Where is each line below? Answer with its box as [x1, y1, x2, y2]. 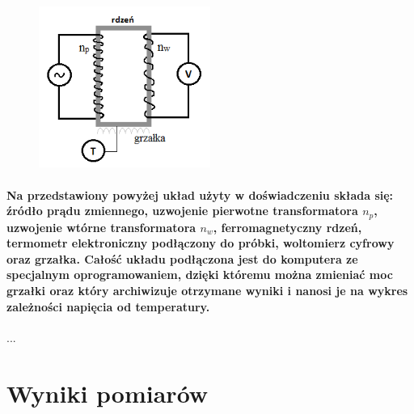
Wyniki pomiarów [6, 376, 209, 409]
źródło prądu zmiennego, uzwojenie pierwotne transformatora [6, 202, 358, 219]
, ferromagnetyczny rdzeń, [213, 218, 362, 235]
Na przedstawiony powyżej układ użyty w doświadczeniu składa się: [6, 186, 394, 203]
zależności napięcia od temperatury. [6, 298, 210, 315]
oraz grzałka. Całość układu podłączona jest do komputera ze [6, 250, 358, 267]
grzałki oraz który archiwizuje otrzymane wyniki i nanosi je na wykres [6, 282, 408, 298]
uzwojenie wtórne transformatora [6, 218, 196, 235]
